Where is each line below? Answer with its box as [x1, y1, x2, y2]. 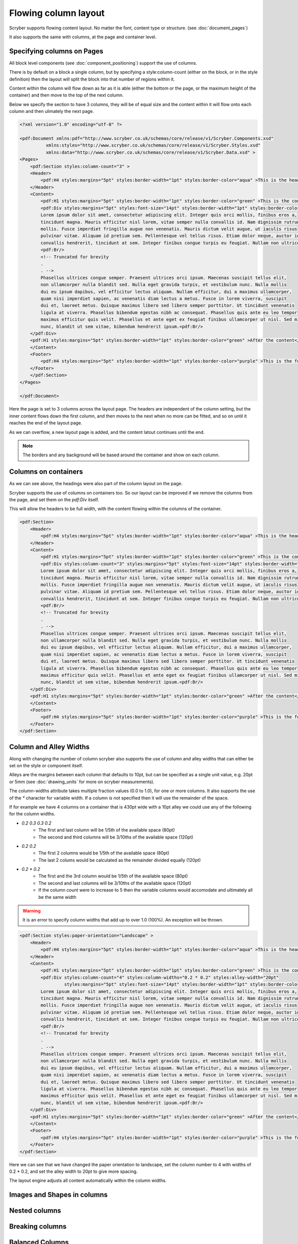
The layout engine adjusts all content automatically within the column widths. [9, 1177, 167, 1184]
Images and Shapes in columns [9, 1191, 108, 1199]
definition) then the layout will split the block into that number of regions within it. [9, 76, 175, 82]
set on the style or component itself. [9, 763, 83, 769]
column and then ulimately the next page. [9, 108, 94, 114]
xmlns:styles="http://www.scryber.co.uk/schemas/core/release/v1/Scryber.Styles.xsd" [45, 142, 261, 148]
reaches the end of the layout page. [9, 420, 82, 426]
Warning [22, 908, 41, 914]
